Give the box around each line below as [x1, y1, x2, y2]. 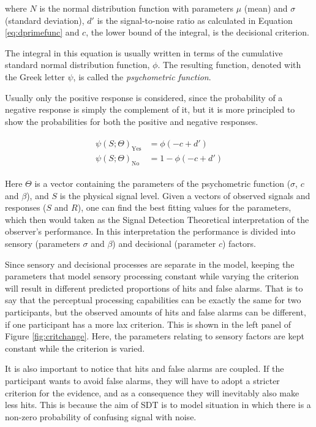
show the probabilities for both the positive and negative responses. [5, 115, 258, 127]
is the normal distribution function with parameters [39, 2, 233, 14]
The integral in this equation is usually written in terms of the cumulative [5, 46, 283, 59]
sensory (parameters [5, 237, 80, 249]
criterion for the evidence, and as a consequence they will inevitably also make [5, 386, 299, 399]
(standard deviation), [5, 13, 85, 26]
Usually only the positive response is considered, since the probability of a [5, 91, 283, 104]
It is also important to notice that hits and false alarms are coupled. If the [5, 362, 284, 375]
